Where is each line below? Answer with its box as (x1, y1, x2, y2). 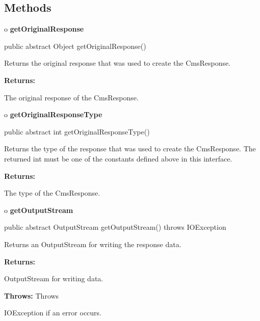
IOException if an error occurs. (4, 307, 102, 318)
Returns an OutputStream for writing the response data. (4, 238, 181, 249)
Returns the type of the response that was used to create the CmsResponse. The (4, 143, 256, 154)
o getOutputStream (4, 204, 73, 215)
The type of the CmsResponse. (4, 188, 100, 198)
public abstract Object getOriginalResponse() (4, 40, 146, 51)
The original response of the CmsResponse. (4, 92, 139, 102)
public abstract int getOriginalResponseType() (4, 126, 150, 137)
